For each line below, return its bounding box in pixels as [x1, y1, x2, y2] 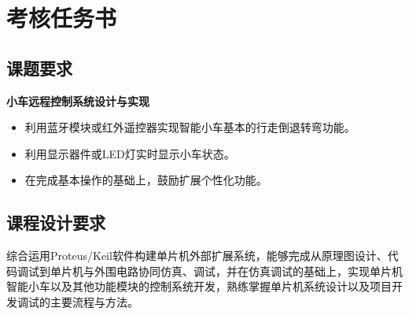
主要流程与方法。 [50, 293, 138, 309]
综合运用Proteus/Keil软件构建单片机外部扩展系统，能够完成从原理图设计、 [6, 247, 388, 264]
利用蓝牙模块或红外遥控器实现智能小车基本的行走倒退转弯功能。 [24, 119, 356, 135]
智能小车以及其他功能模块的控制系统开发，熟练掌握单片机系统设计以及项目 [6, 278, 392, 295]
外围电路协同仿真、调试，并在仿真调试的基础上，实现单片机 [94, 262, 403, 279]
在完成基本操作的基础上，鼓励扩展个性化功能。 [24, 172, 267, 188]
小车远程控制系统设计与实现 [6, 92, 149, 109]
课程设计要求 [6, 210, 105, 235]
